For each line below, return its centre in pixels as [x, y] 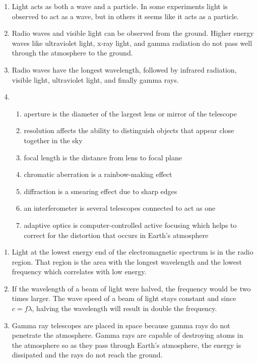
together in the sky [53, 140]
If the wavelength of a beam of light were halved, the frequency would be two [131, 288]
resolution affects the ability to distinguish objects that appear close [129, 130]
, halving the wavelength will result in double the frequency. [124, 308]
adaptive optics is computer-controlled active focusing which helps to [130, 225]
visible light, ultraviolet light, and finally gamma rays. [95, 79]
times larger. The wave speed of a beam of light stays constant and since [124, 298]
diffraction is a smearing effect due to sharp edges [101, 191]
